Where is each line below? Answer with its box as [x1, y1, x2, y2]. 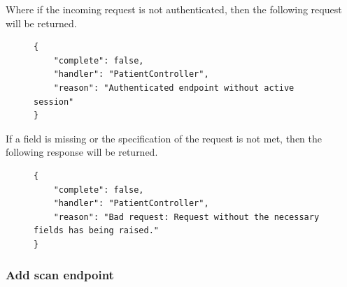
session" [34, 96, 74, 107]
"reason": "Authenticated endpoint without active [53, 82, 295, 93]
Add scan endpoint [6, 266, 114, 284]
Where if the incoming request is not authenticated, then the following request [6, 2, 342, 16]
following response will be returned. [6, 145, 158, 159]
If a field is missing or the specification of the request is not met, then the [6, 131, 323, 145]
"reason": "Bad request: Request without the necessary [53, 212, 320, 222]
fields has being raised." [34, 226, 159, 236]
